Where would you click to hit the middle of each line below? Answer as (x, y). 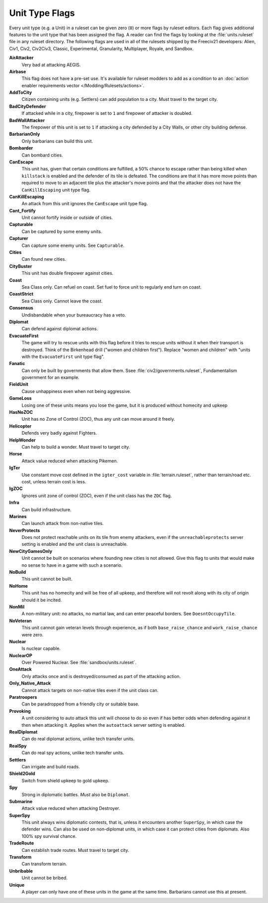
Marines (18, 516)
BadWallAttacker (27, 120)
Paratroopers (23, 697)
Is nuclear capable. (41, 649)
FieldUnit (19, 384)
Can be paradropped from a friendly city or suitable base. (80, 704)
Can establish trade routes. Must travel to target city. (75, 850)
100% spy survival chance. (49, 836)
